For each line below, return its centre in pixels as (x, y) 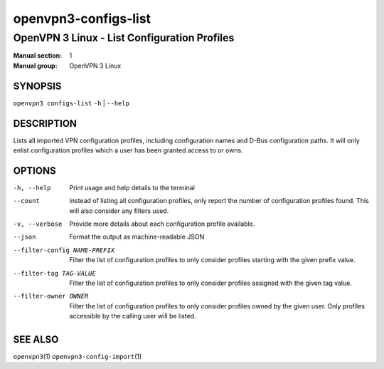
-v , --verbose (38, 224)
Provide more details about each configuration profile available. (162, 224)
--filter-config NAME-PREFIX (64, 250)
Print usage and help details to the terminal (132, 187)
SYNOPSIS (37, 86)
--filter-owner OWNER (51, 296)
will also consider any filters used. (119, 211)
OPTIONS (34, 171)
